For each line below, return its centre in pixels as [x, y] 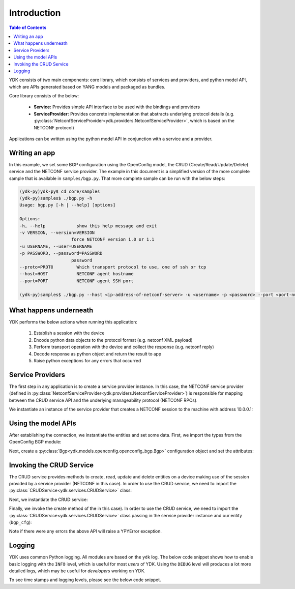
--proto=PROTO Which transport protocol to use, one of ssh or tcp [113, 267]
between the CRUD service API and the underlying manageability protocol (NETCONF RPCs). [103, 400]
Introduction [35, 13]
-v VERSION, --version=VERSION [57, 233]
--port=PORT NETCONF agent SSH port [76, 281]
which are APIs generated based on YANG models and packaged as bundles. [87, 87]
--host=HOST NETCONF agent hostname [76, 274]
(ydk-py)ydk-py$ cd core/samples [60, 191]
